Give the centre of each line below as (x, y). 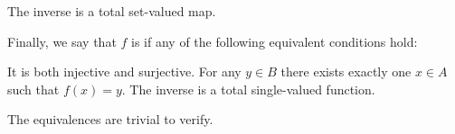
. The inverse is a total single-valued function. (248, 89)
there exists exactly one (346, 71)
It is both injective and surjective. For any (124, 71)
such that (33, 89)
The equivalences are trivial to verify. (110, 119)
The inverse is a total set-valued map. (112, 11)
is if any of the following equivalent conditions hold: (275, 41)
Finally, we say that (62, 41)
